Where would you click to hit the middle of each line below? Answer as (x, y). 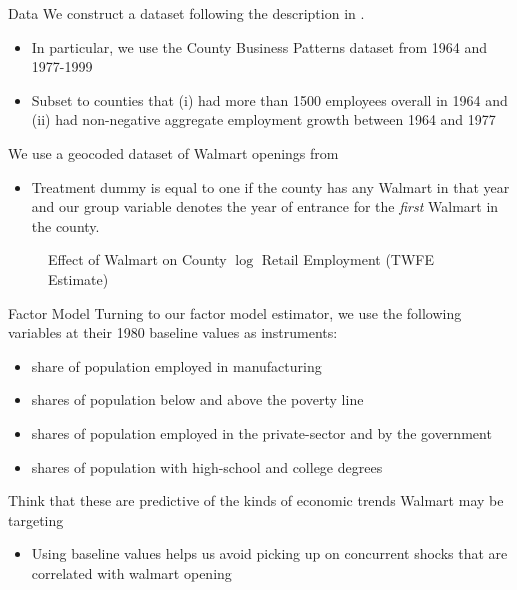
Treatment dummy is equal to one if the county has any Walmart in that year (270, 186)
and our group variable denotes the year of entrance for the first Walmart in (265, 206)
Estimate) (78, 278)
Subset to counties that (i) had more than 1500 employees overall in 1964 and (269, 99)
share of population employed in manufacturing (176, 365)
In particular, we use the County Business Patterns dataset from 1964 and (259, 46)
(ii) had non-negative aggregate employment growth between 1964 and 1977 (263, 119)
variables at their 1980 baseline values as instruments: (173, 332)
